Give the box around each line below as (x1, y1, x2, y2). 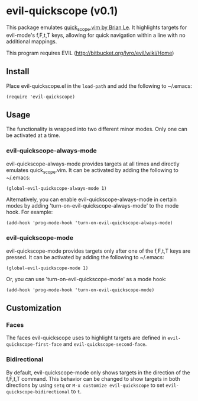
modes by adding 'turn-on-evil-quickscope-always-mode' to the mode (6, 202, 179, 209)
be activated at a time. (6, 132, 60, 139)
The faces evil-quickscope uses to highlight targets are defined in (6, 334, 167, 342)
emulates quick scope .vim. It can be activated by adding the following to (6, 166, 178, 175)
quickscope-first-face (6, 342, 62, 348)
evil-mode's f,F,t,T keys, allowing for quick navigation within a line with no (6, 31, 186, 39)
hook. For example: (6, 209, 53, 216)
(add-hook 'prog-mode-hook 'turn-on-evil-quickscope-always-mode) (6, 220, 173, 226)
